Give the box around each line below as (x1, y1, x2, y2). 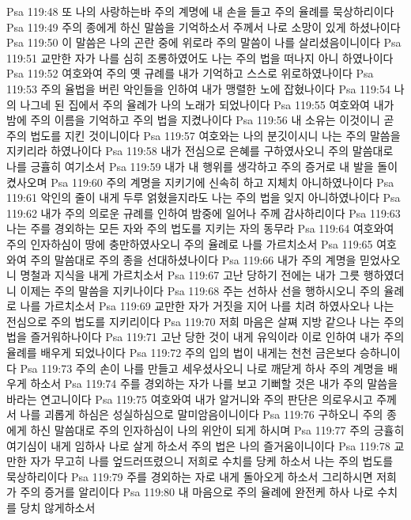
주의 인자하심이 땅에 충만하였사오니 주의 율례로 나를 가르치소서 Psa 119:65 (6, 235, 373, 252)
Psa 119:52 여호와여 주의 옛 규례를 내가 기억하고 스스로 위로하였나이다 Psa (6, 65, 374, 82)
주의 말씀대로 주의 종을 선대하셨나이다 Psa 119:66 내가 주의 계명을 (30, 251, 356, 268)
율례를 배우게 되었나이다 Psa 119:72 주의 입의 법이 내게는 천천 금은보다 (6, 344, 356, 361)
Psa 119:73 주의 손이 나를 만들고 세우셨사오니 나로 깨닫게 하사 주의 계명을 (20, 359, 384, 376)
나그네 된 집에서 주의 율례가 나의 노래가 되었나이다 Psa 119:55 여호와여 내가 (20, 96, 394, 112)
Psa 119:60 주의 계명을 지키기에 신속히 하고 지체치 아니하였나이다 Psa (51, 173, 394, 190)
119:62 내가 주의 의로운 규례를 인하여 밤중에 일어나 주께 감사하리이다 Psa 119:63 (6, 204, 401, 221)
